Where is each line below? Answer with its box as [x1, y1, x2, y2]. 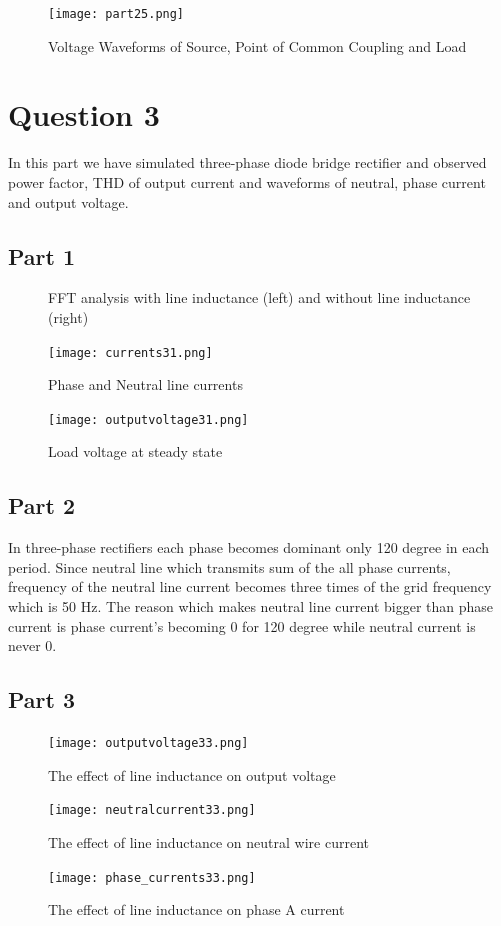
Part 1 [8, 240, 76, 271]
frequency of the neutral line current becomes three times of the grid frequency [8, 576, 492, 597]
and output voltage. [8, 191, 129, 212]
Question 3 [8, 94, 160, 135]
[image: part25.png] [48, 7, 185, 21]
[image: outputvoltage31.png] [48, 412, 249, 427]
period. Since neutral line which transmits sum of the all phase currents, [8, 556, 451, 577]
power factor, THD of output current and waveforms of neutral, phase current [8, 171, 486, 192]
